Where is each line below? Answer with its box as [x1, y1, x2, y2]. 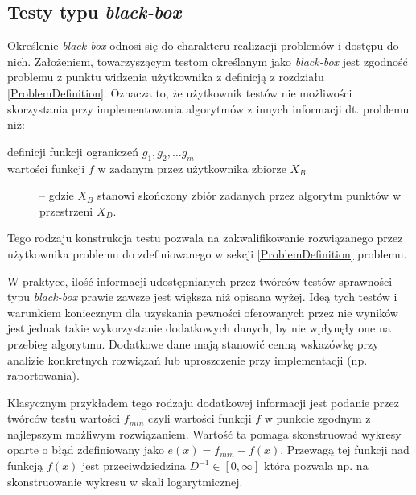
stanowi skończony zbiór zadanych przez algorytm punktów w [97, 187, 402, 204]
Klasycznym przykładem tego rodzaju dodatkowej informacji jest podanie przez [7, 394, 399, 410]
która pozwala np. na [264, 457, 369, 474]
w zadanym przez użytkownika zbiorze [97, 159, 286, 176]
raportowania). [7, 367, 80, 384]
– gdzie [39, 187, 74, 204]
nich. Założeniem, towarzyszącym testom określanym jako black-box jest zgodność [7, 52, 408, 69]
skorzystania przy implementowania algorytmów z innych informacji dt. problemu [7, 100, 410, 117]
